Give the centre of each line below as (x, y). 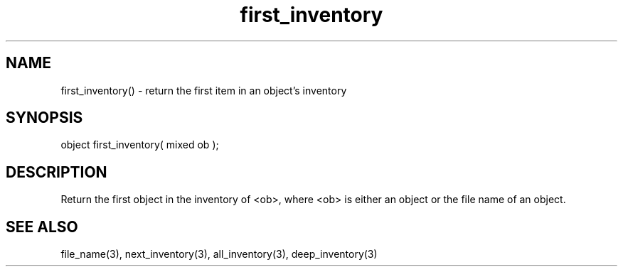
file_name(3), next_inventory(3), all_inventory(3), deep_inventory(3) (219, 254)
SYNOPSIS (44, 118)
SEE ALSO (42, 227)
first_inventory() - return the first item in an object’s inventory (204, 90)
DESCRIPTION (57, 172)
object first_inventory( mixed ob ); (140, 145)
